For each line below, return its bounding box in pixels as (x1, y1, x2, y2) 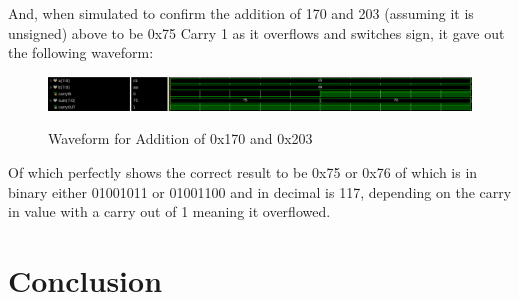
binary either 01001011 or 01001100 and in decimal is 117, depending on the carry (8, 181, 512, 202)
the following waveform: (8, 42, 154, 63)
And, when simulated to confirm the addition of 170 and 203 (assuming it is (8, 3, 474, 23)
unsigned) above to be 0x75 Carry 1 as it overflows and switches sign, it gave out (8, 22, 505, 43)
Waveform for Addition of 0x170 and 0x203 (48, 128, 313, 149)
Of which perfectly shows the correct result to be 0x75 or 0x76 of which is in (8, 161, 478, 182)
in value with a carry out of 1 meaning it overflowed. (8, 201, 331, 222)
